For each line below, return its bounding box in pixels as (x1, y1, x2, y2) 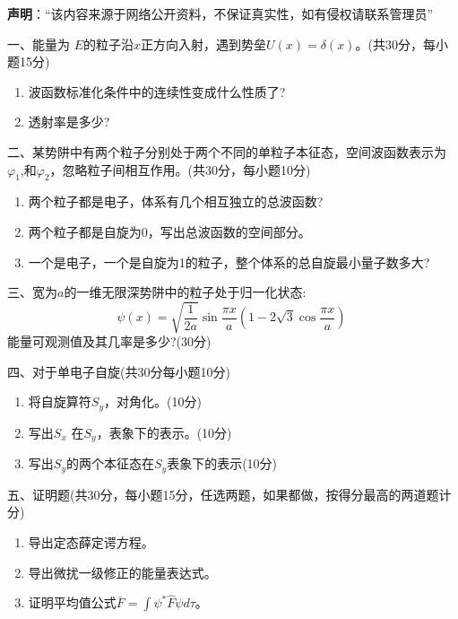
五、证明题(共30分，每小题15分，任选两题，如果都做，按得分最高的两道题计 (7, 484, 452, 503)
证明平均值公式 (28, 593, 117, 612)
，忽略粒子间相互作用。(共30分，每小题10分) (49, 160, 311, 179)
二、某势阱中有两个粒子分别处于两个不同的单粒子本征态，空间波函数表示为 (7, 142, 446, 161)
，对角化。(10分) (103, 392, 202, 411)
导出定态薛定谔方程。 (28, 533, 154, 552)
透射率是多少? (28, 112, 110, 131)
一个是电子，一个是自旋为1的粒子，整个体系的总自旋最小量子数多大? (28, 252, 430, 271)
